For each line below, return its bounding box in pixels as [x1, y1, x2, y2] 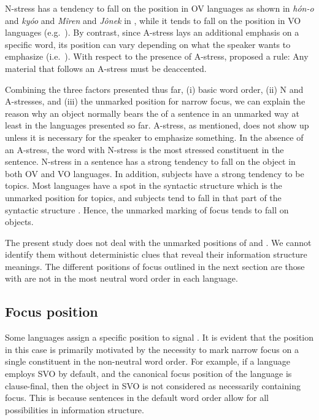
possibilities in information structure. [5, 403, 144, 416]
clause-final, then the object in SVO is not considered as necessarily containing [5, 379, 301, 392]
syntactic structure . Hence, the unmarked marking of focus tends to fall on [5, 203, 289, 216]
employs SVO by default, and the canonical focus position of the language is [5, 367, 292, 380]
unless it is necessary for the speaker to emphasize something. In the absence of [5, 130, 304, 143]
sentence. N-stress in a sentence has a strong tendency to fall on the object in [5, 155, 296, 168]
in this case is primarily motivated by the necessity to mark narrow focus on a [5, 343, 299, 355]
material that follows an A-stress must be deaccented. [5, 61, 207, 74]
